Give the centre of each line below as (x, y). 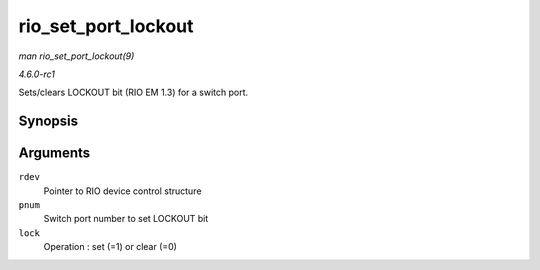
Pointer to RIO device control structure (122, 191)
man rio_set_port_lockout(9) (76, 56)
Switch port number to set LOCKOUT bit (126, 219)
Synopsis (48, 121)
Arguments (54, 153)
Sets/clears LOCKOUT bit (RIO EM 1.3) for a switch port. (133, 92)
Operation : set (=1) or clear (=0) (110, 247)
